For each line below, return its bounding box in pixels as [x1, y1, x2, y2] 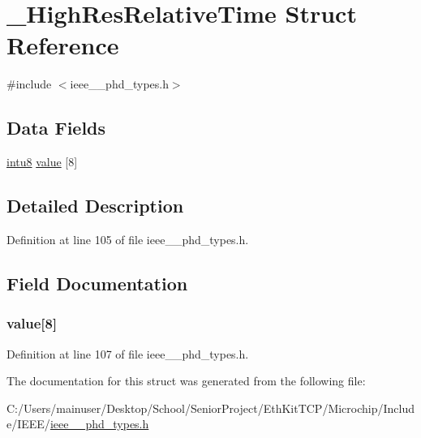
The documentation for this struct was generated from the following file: [6, 372, 366, 389]
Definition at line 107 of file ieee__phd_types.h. [6, 345, 249, 362]
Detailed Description [6, 193, 184, 218]
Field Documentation [6, 270, 188, 295]
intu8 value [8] [6, 153, 78, 170]
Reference [6, 28, 119, 62]
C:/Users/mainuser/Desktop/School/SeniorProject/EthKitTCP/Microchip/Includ [6, 399, 415, 416]
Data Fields [6, 115, 106, 140]
